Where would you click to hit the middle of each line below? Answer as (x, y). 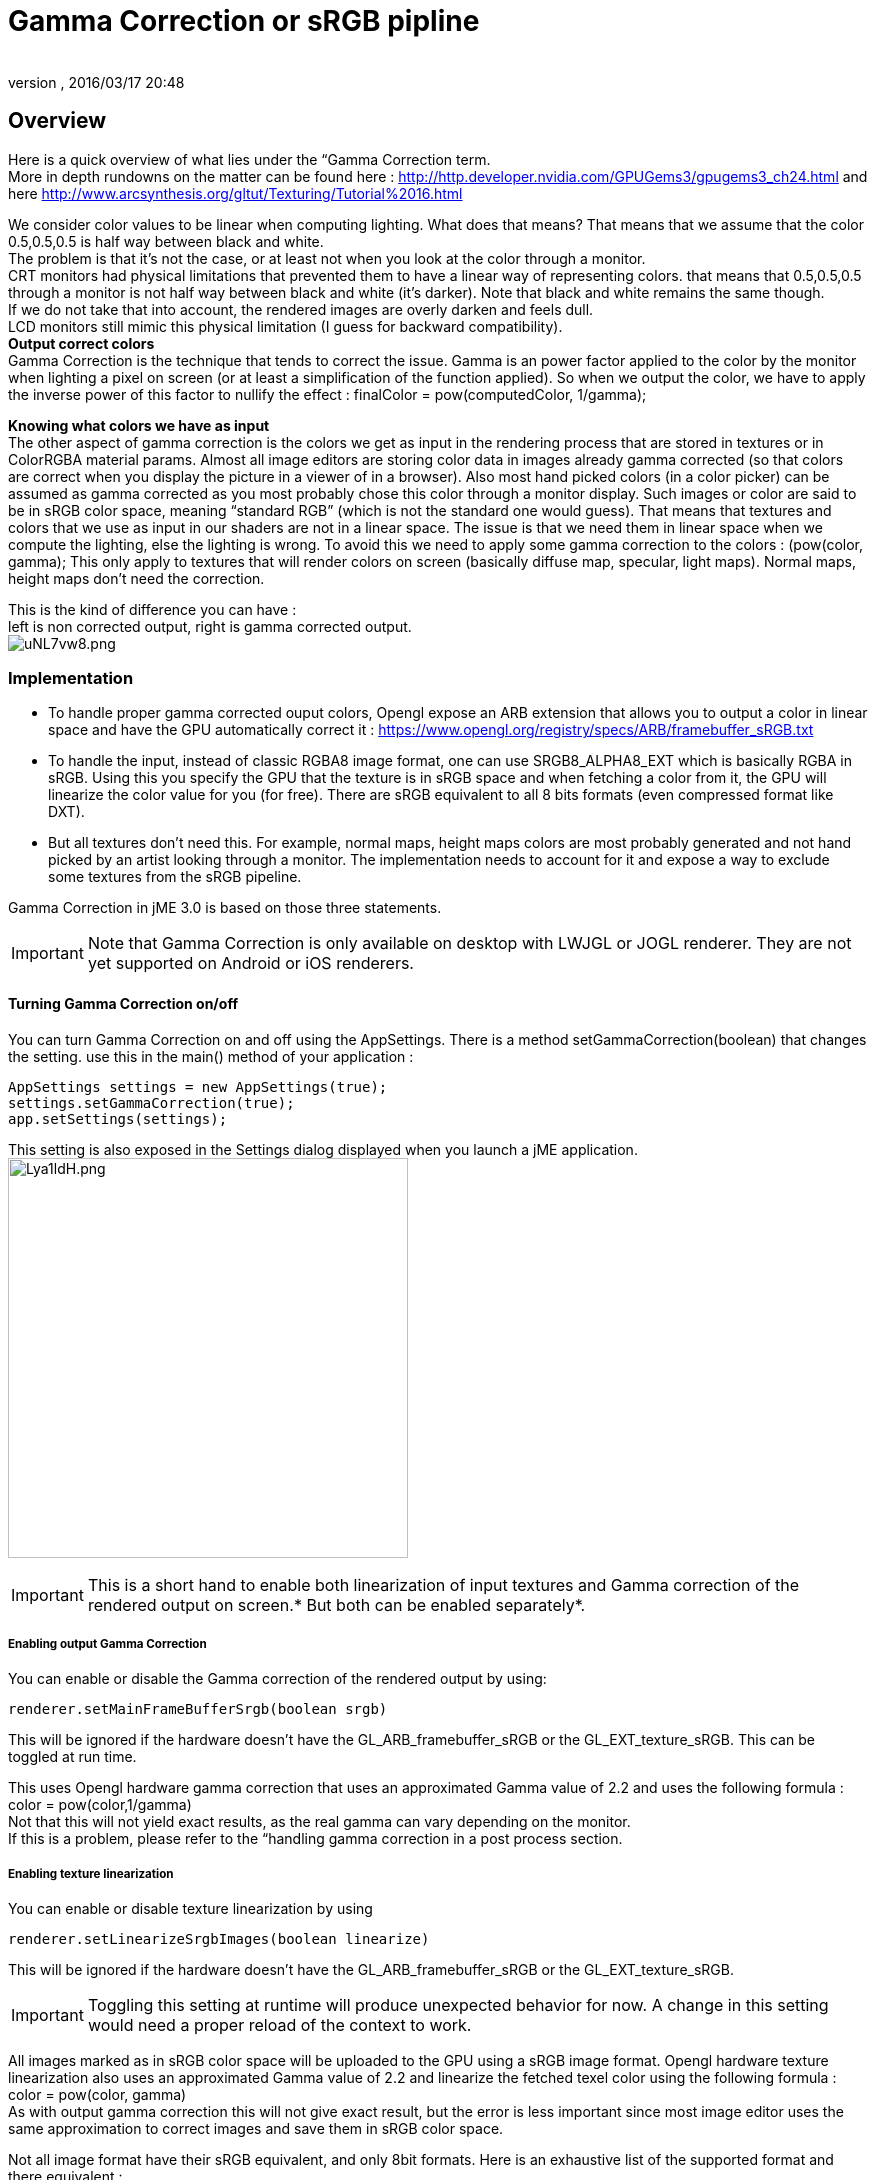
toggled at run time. (72, 1757)
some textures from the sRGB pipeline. (175, 877)
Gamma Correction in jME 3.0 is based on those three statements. (225, 908)
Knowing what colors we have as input (139, 425)
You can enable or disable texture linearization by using (190, 1909)
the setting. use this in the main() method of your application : (211, 1056)
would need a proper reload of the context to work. (279, 2025)
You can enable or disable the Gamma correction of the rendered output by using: (277, 1679)
